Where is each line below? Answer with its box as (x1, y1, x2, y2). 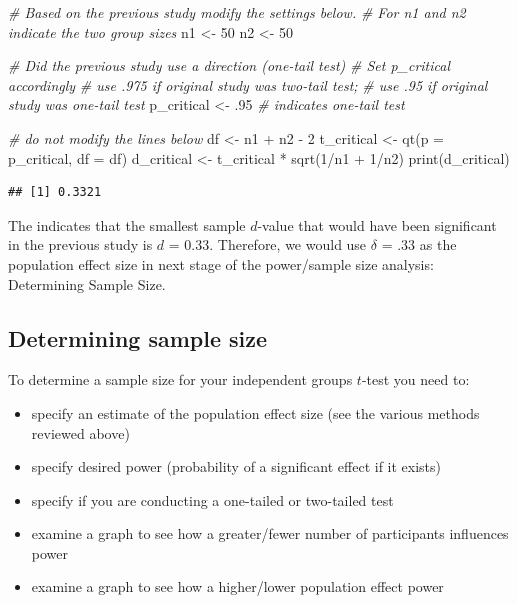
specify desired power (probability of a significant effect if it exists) (31, 456, 442, 477)
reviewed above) (31, 422, 130, 443)
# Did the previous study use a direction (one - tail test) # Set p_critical (8, 55, 451, 76)
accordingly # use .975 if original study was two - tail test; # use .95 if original (8, 74, 488, 95)
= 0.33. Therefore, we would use (168, 234, 367, 255)
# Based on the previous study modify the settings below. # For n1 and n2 (8, 2, 466, 22)
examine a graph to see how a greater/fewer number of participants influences (31, 523, 509, 544)
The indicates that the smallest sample (8, 214, 246, 235)
